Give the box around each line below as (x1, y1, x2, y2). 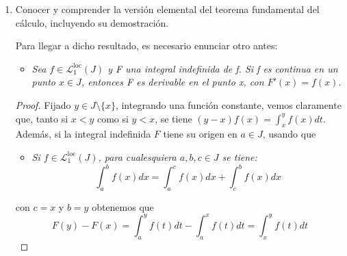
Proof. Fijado (15, 97, 71, 112)
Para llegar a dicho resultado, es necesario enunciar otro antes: (15, 38, 278, 53)
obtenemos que (92, 199, 154, 214)
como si (97, 111, 129, 125)
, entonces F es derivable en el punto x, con (81, 75, 264, 89)
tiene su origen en (163, 127, 237, 141)
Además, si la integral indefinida (15, 127, 151, 141)
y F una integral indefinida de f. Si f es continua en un (107, 61, 338, 75)
